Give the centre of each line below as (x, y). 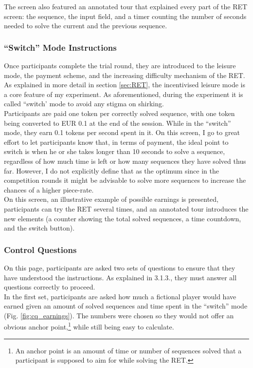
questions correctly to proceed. (50, 287)
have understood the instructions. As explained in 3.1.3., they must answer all (120, 277)
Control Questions (40, 249)
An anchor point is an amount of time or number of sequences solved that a (128, 350)
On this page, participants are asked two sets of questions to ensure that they (120, 267)
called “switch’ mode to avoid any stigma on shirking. (84, 104)
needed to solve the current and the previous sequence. (86, 26)
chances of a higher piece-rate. (49, 189)
